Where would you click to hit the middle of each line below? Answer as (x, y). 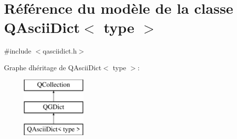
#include (18, 51)
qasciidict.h (60, 51)
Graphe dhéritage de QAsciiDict (53, 67)
